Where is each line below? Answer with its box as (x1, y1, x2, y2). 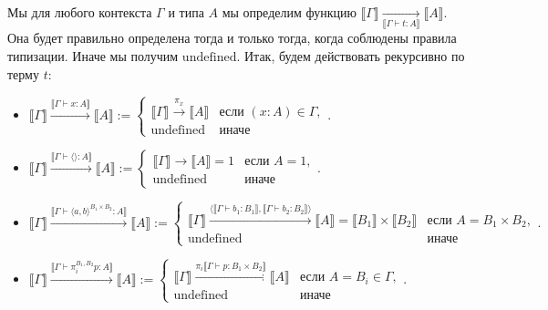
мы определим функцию (222, 3, 357, 21)
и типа (168, 3, 204, 21)
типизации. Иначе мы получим (7, 46, 179, 65)
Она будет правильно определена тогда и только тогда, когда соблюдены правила (7, 28, 457, 47)
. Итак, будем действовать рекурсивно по (236, 46, 465, 65)
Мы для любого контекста (7, 3, 152, 21)
